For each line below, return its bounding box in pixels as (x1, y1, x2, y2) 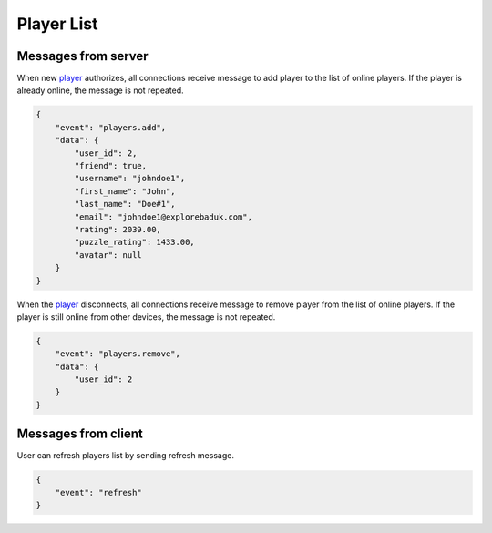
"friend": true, (74, 160, 148, 170)
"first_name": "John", (74, 186, 177, 196)
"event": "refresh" (55, 487, 143, 497)
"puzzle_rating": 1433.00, (74, 237, 195, 248)
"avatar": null (74, 250, 143, 260)
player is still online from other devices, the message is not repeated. (16, 311, 276, 323)
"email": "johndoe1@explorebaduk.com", (74, 211, 252, 222)
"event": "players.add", (55, 122, 167, 132)
